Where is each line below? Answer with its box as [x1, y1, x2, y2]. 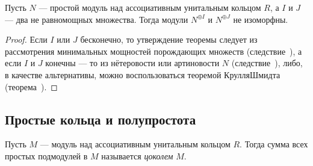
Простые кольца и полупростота [5, 109, 196, 128]
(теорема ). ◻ [5, 80, 58, 93]
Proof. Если [5, 33, 48, 46]
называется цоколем [101, 149, 173, 162]
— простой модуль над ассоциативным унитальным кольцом [39, 1, 261, 13]
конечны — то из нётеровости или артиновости [45, 57, 220, 69]
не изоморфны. [233, 13, 288, 25]
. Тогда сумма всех [240, 138, 308, 150]
